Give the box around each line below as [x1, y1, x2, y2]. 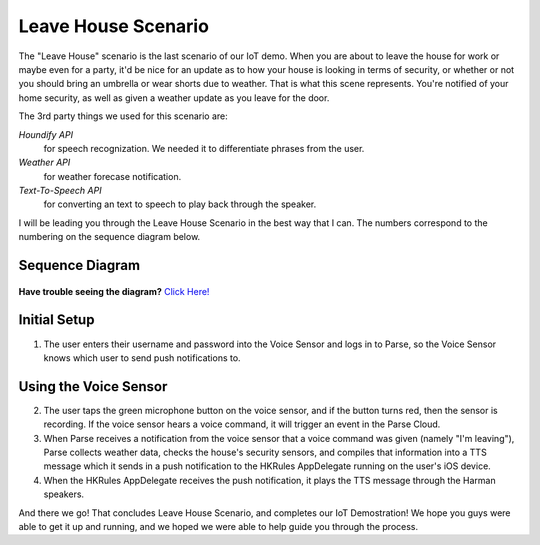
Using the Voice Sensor [18, 378, 168, 395]
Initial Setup [18, 311, 95, 329]
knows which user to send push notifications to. [43, 351, 241, 364]
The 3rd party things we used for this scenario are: [18, 110, 229, 122]
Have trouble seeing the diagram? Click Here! [18, 285, 210, 297]
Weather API [18, 156, 71, 169]
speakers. [43, 488, 85, 500]
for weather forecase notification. [43, 170, 182, 182]
